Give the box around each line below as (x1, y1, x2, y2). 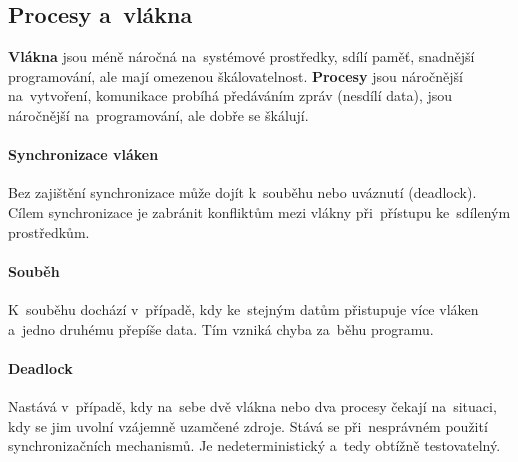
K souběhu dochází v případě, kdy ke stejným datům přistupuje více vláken (8, 298, 479, 319)
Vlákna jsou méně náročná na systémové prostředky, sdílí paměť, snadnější (8, 46, 475, 67)
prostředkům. (8, 221, 90, 242)
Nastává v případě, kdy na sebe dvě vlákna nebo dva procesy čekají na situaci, (8, 395, 497, 416)
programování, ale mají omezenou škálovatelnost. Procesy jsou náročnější (8, 65, 463, 86)
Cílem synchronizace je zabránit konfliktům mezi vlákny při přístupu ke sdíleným (8, 201, 511, 222)
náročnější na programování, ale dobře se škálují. (8, 104, 309, 125)
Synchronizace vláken (8, 144, 159, 165)
